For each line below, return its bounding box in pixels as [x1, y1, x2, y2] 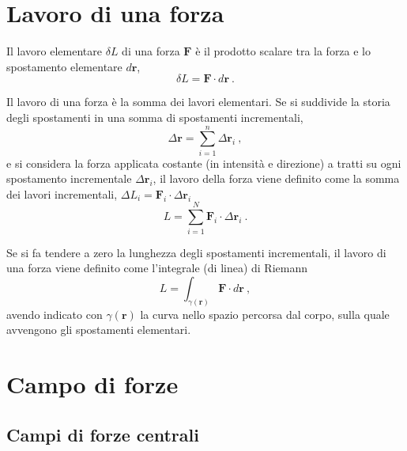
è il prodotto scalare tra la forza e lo [195, 43, 371, 59]
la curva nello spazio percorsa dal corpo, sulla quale [140, 305, 390, 322]
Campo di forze [6, 367, 179, 400]
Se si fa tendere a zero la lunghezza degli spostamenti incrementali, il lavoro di [6, 244, 386, 260]
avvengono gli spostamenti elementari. [6, 321, 191, 338]
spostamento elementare [6, 58, 122, 74]
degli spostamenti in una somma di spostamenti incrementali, [6, 108, 303, 125]
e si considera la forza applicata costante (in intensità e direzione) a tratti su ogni [6, 154, 401, 171]
